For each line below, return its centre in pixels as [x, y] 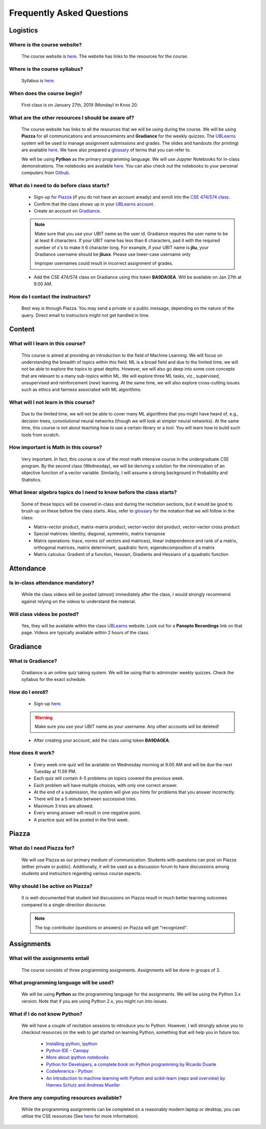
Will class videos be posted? [44, 614]
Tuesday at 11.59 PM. [55, 771]
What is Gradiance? [33, 661]
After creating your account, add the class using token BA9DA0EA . [102, 740]
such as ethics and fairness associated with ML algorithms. [82, 390]
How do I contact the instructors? [50, 297]
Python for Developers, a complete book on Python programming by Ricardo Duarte [131, 1064]
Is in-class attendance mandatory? [52, 583]
